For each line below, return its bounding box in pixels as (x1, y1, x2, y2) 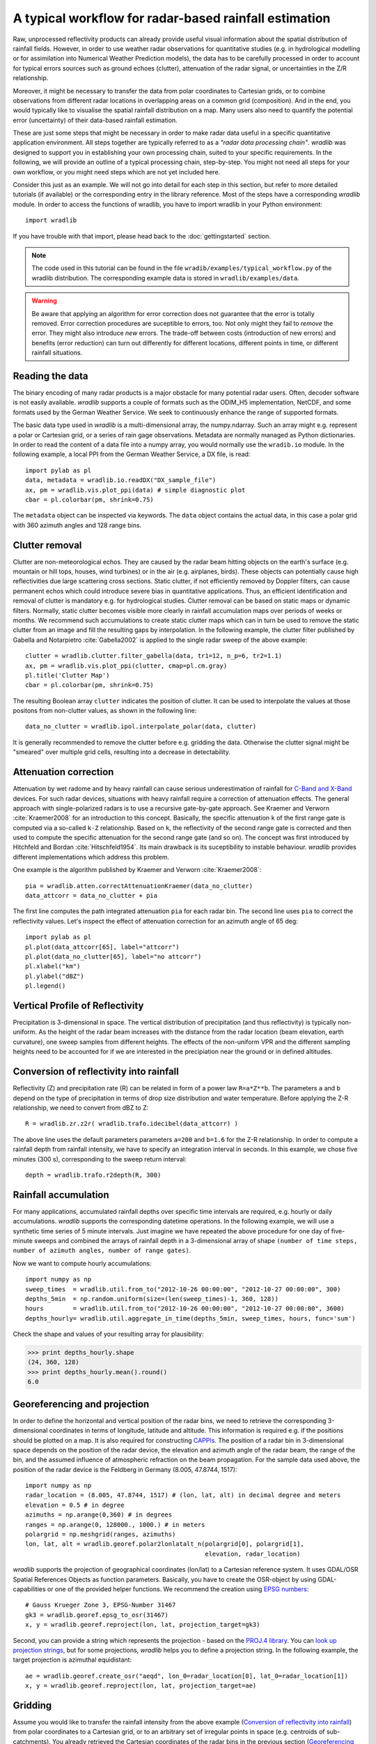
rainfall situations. (31, 349, 83, 357)
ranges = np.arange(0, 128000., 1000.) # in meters (25, 1521, 205, 1528)
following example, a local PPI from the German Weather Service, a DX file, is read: (13, 450, 251, 458)
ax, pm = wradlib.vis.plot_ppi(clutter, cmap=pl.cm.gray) (25, 661, 228, 670)
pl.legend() (25, 982, 66, 990)
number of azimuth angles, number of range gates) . (13, 1246, 191, 1255)
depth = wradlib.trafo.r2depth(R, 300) (25, 1171, 162, 1179)
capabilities (13, 1585, 46, 1593)
